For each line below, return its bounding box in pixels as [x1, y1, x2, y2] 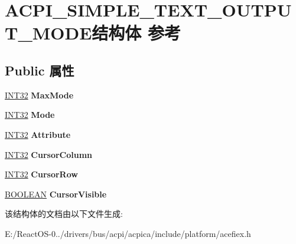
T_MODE [5, 21, 92, 45]
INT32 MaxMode [5, 88, 74, 101]
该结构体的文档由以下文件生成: [5, 207, 123, 220]
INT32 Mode [5, 108, 55, 121]
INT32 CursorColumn [5, 148, 93, 160]
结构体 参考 [92, 21, 181, 45]
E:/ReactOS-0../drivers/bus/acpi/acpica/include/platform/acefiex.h [5, 227, 251, 239]
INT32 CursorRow [5, 168, 78, 180]
